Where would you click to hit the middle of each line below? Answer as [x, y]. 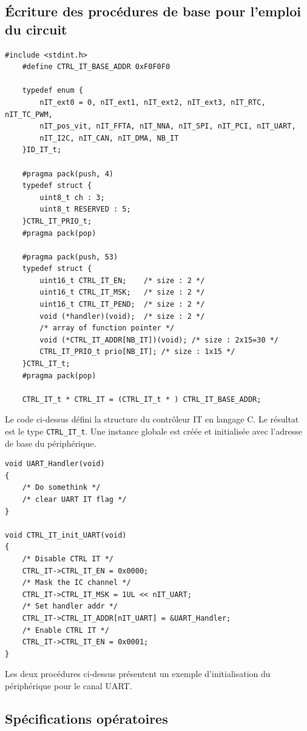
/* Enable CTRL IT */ [66, 630]
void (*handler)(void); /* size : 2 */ [122, 316]
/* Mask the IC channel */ [76, 583]
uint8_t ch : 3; [72, 197]
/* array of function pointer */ [107, 328]
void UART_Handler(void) [55, 464]
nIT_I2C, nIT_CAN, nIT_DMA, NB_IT [109, 138]
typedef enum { [52, 91]
